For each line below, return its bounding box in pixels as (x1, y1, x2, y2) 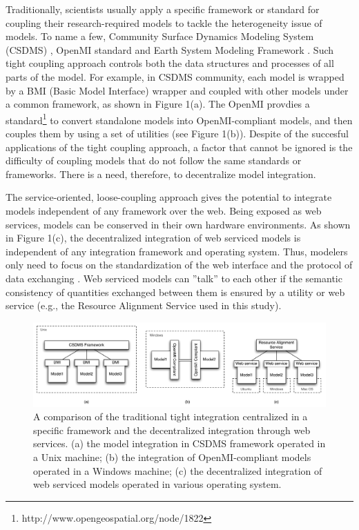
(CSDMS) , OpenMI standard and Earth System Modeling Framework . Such (6, 42, 334, 57)
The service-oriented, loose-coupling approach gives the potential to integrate (6, 190, 332, 204)
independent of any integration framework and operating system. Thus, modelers (6, 244, 348, 258)
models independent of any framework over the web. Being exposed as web (6, 203, 322, 217)
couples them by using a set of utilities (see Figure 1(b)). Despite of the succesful (6, 126, 349, 140)
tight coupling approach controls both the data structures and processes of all (6, 56, 334, 70)
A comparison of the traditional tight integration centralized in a (33, 409, 308, 424)
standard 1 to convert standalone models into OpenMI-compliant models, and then (6, 110, 353, 127)
